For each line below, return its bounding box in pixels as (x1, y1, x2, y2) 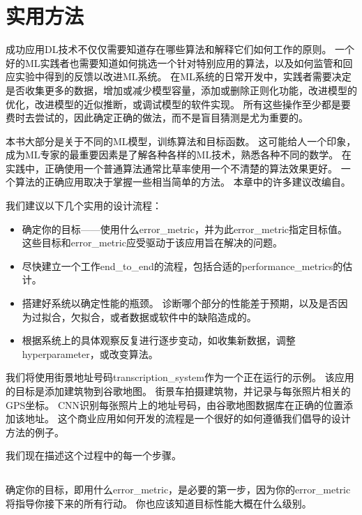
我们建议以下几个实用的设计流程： (6, 198, 162, 213)
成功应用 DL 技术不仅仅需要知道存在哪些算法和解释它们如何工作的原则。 (6, 42, 332, 57)
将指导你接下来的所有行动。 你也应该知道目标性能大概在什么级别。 (6, 495, 312, 510)
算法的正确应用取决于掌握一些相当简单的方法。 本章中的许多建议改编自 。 (15, 174, 351, 189)
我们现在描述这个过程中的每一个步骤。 (6, 448, 181, 463)
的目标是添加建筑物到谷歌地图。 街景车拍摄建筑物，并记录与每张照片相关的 (6, 384, 351, 398)
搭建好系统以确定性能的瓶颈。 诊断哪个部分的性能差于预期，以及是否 (22, 296, 338, 311)
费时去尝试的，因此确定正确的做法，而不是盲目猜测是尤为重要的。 (6, 110, 308, 125)
